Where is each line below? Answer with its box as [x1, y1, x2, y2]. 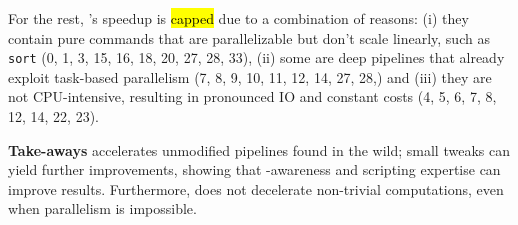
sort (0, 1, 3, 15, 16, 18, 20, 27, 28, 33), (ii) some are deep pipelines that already [8, 47, 505, 68]
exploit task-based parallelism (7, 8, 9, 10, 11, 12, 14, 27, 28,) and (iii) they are [8, 66, 492, 87]
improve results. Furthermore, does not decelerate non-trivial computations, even [8, 178, 504, 199]
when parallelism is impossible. [8, 198, 197, 219]
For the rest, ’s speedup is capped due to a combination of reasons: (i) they [8, 8, 469, 28]
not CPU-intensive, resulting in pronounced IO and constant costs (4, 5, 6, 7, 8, [8, 86, 497, 107]
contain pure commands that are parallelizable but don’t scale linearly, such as [8, 27, 490, 48]
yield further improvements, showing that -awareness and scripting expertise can [8, 159, 501, 180]
